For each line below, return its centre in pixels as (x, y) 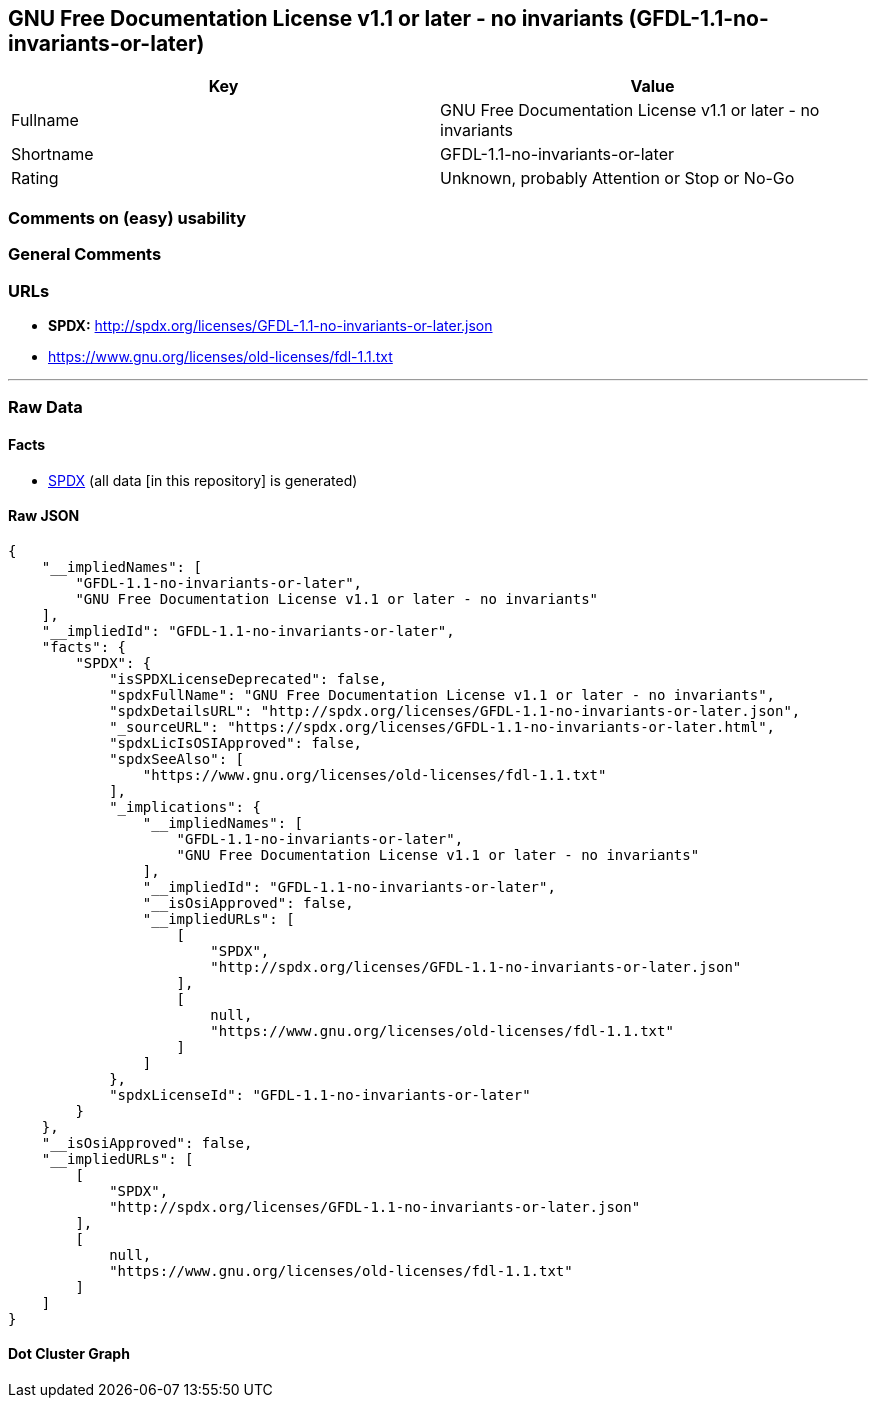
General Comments (85, 254)
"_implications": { (185, 806)
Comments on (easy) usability (127, 217)
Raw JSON (44, 516)
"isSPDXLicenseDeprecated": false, (248, 678)
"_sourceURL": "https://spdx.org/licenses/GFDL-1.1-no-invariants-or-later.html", (442, 726)
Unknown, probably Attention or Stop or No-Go (617, 178)
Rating (35, 178)
